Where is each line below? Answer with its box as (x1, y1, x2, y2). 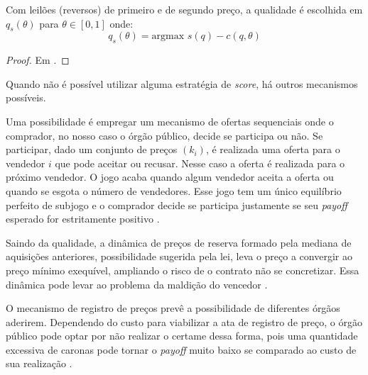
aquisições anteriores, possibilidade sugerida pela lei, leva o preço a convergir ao (6, 249, 352, 264)
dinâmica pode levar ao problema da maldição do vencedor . (6, 276, 268, 291)
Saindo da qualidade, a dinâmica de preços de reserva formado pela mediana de (6, 235, 352, 250)
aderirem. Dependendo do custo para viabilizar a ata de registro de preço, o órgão (6, 314, 362, 329)
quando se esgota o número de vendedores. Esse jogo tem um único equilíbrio (6, 183, 342, 198)
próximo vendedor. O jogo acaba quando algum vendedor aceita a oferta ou (6, 169, 334, 184)
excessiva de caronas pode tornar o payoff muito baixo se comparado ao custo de (6, 342, 357, 357)
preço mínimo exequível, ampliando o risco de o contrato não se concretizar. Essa (6, 262, 359, 277)
